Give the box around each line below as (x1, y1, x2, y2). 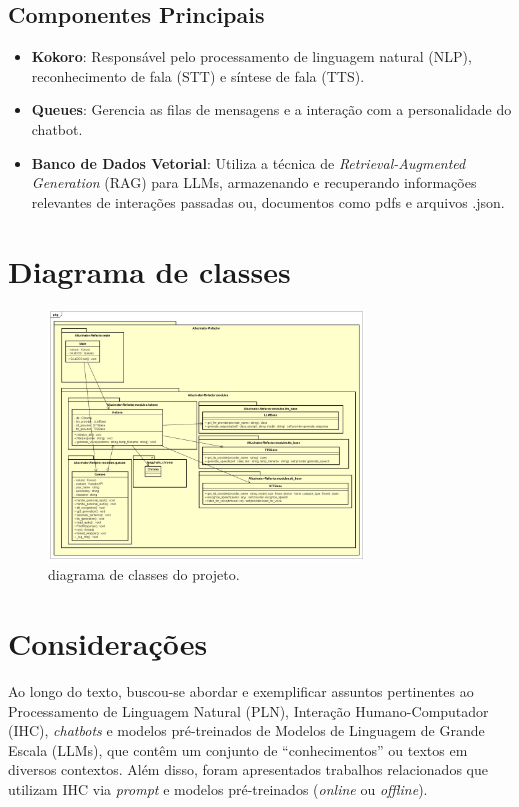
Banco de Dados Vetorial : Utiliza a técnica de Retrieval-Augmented (31, 152, 466, 173)
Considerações (8, 623, 208, 664)
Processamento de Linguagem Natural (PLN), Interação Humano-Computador (8, 700, 489, 721)
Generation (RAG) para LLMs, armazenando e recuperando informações (31, 172, 477, 193)
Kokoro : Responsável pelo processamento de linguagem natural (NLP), (31, 46, 472, 67)
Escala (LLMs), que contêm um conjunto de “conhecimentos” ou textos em (8, 739, 468, 760)
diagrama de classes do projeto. (48, 564, 240, 585)
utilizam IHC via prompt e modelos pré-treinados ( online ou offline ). (8, 778, 428, 799)
